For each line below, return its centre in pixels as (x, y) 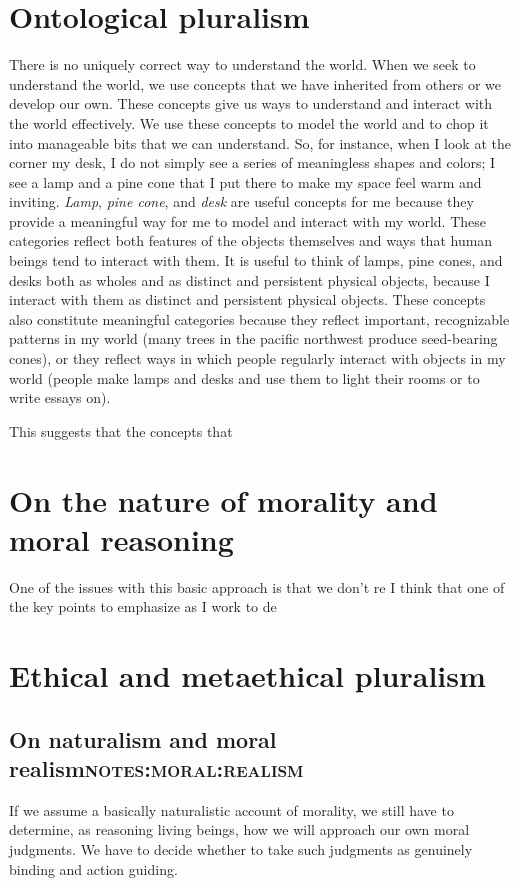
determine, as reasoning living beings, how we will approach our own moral (239, 829)
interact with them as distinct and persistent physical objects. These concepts (247, 299)
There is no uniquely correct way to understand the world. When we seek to (242, 64)
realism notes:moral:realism (156, 768)
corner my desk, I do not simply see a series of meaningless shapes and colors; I (252, 162)
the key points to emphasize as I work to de (143, 606)
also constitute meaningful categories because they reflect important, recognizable (259, 318)
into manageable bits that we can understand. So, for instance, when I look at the (260, 142)
